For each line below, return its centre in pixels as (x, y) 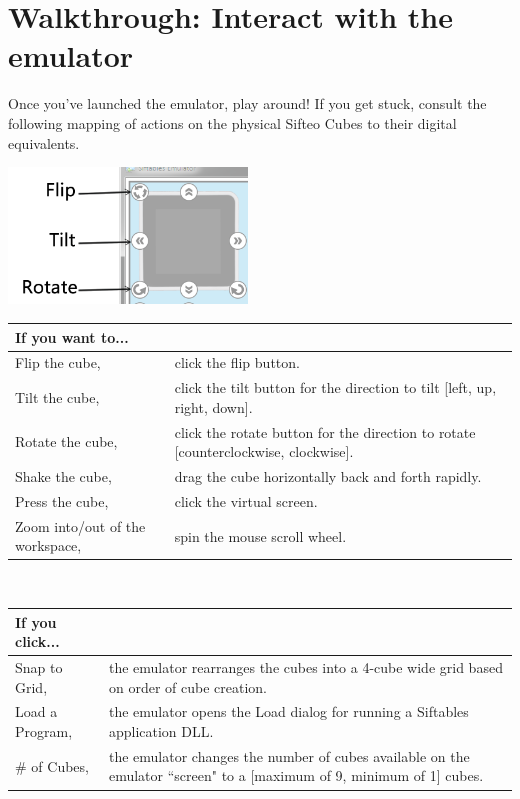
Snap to (39, 666)
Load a (36, 711)
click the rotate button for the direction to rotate (325, 431)
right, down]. (213, 406)
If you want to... (72, 336)
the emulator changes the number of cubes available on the (289, 755)
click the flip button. (237, 362)
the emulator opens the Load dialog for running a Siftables (288, 711)
